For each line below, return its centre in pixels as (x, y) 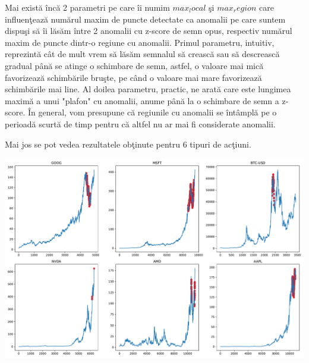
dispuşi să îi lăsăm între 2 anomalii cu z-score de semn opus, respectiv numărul (149, 31)
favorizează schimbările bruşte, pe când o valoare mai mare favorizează (133, 77)
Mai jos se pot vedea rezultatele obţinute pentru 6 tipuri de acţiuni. (128, 144)
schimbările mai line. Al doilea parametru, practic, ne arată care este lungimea (148, 89)
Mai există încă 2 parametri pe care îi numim (87, 7)
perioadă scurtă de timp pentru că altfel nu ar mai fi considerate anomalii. (140, 123)
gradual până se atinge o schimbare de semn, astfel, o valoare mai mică (134, 65)
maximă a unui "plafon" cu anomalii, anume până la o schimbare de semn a (142, 100)
